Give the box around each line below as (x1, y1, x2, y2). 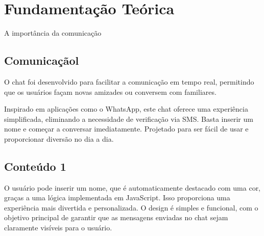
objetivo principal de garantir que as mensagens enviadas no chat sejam (4, 212, 228, 223)
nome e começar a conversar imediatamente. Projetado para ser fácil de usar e (4, 123, 249, 134)
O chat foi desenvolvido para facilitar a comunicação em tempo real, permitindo (4, 76, 254, 87)
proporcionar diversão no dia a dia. (4, 133, 114, 144)
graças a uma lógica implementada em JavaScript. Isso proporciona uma (4, 192, 230, 203)
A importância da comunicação (4, 28, 102, 38)
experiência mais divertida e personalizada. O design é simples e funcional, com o (4, 202, 258, 213)
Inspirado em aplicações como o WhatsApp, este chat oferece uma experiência (4, 103, 248, 114)
